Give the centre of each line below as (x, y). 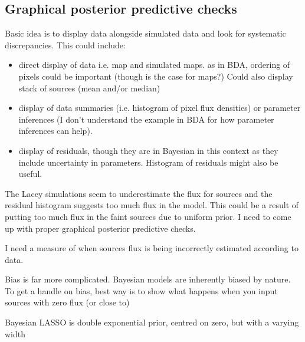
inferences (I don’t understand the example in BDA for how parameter (146, 119)
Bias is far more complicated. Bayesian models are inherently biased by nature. (148, 279)
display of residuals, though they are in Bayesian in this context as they (148, 150)
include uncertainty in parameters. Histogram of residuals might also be (148, 162)
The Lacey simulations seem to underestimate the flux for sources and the (139, 193)
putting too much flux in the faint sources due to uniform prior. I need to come (148, 216)
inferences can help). (55, 131)
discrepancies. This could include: (65, 45)
